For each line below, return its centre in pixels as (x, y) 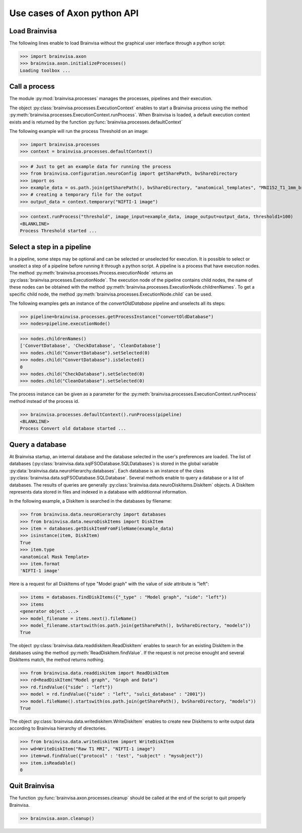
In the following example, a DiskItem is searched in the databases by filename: (91, 501)
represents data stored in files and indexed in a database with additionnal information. (98, 492)
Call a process (32, 86)
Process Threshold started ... (59, 231)
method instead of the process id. (44, 401)
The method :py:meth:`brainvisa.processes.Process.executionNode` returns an (91, 273)
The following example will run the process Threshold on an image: (79, 131)
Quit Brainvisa (32, 786)
